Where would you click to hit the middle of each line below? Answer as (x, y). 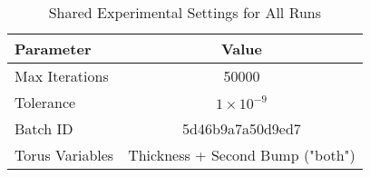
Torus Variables (64, 155)
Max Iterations (62, 76)
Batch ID (44, 128)
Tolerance (45, 102)
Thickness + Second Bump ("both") (242, 155)
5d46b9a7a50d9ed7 (242, 128)
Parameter (53, 49)
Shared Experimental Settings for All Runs (185, 12)
